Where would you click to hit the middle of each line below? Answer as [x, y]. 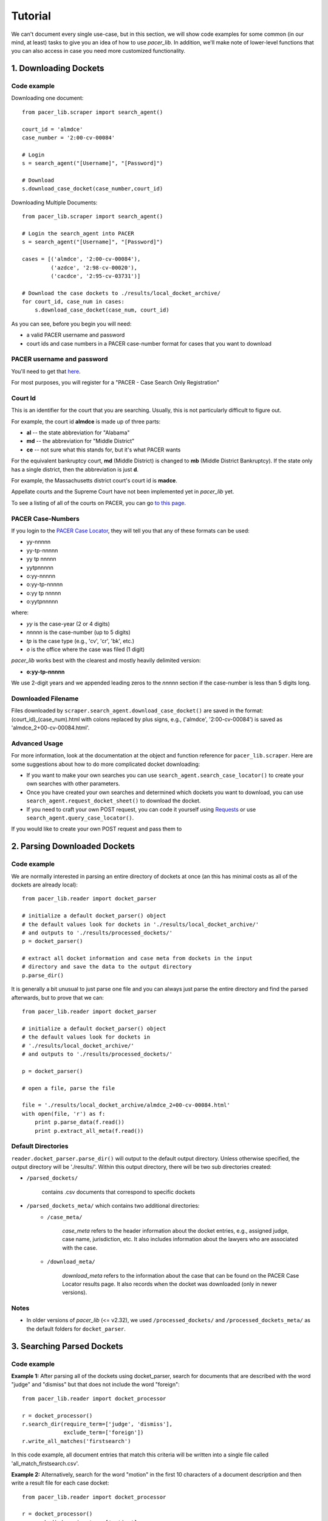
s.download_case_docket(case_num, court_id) [102, 310]
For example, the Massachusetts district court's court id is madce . [94, 481]
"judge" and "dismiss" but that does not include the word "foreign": [96, 1385]
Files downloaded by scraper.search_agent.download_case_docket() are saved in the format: [137, 711]
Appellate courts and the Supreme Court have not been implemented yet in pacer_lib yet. [123, 492]
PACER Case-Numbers [46, 518]
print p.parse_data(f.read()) [79, 1122]
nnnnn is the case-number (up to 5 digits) [78, 632]
